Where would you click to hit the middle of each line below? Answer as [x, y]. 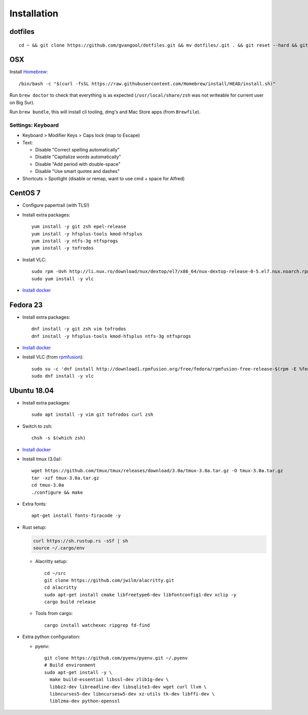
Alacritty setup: [51, 562]
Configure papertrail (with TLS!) [56, 205]
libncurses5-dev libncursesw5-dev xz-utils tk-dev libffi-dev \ [132, 694]
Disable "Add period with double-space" [78, 164]
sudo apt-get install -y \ [78, 672]
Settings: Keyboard [34, 125]
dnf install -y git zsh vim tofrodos [79, 329]
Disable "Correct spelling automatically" [78, 149]
